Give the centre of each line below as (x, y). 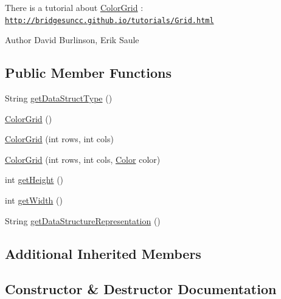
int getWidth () (34, 200)
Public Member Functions (88, 73)
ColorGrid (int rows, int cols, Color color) (83, 159)
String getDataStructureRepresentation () (83, 220)
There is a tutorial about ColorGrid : (74, 7)
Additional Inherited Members (103, 253)
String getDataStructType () (59, 98)
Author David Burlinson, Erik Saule (72, 40)
